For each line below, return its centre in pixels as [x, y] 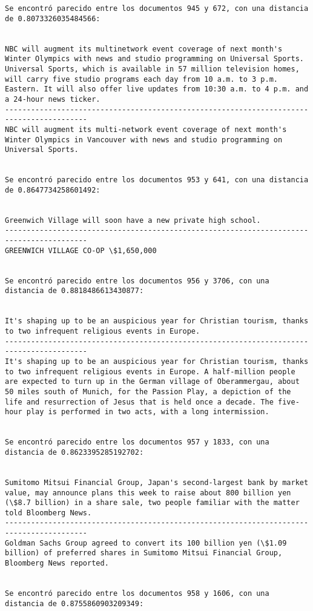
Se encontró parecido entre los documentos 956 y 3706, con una [137, 281]
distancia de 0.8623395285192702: [74, 452]
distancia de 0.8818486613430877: [74, 291]
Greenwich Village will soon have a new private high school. [133, 220]
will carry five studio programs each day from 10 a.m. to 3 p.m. [142, 79]
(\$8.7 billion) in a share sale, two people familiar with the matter [152, 503]
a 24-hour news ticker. [53, 99]
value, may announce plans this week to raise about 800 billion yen [148, 493]
